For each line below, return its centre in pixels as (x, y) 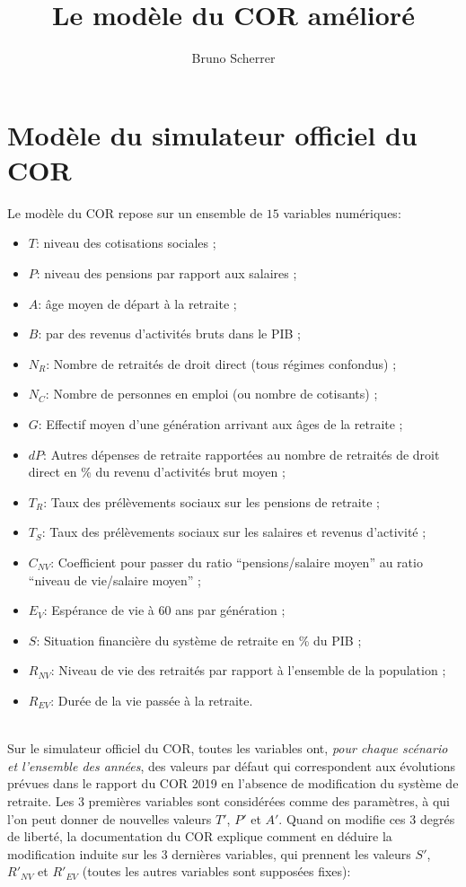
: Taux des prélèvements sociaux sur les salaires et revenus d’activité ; (234, 532)
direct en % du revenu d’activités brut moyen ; (157, 472)
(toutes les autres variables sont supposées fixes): (216, 871)
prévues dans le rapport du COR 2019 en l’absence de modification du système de (233, 783)
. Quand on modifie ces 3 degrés (367, 818)
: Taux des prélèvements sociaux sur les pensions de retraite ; (211, 501)
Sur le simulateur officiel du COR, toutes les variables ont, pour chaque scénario (228, 748)
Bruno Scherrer (233, 58)
